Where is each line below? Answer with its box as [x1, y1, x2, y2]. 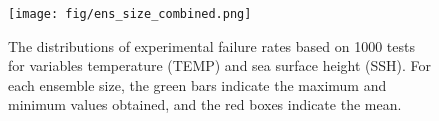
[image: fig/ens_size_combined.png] [8, 7, 252, 21]
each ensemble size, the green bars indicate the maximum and [8, 74, 387, 95]
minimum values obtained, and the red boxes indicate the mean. [8, 94, 402, 115]
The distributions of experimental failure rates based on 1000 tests [8, 35, 416, 56]
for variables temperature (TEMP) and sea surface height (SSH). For [8, 55, 432, 76]
